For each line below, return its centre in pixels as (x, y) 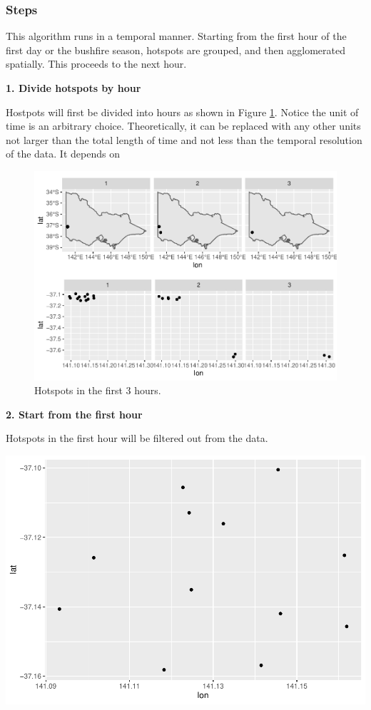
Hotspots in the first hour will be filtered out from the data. (137, 438)
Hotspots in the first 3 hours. (98, 390)
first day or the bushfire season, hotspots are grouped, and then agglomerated (176, 50)
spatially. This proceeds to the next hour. (96, 64)
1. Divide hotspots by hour (73, 88)
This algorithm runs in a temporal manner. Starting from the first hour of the (176, 36)
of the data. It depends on (63, 154)
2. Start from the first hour (74, 414)
